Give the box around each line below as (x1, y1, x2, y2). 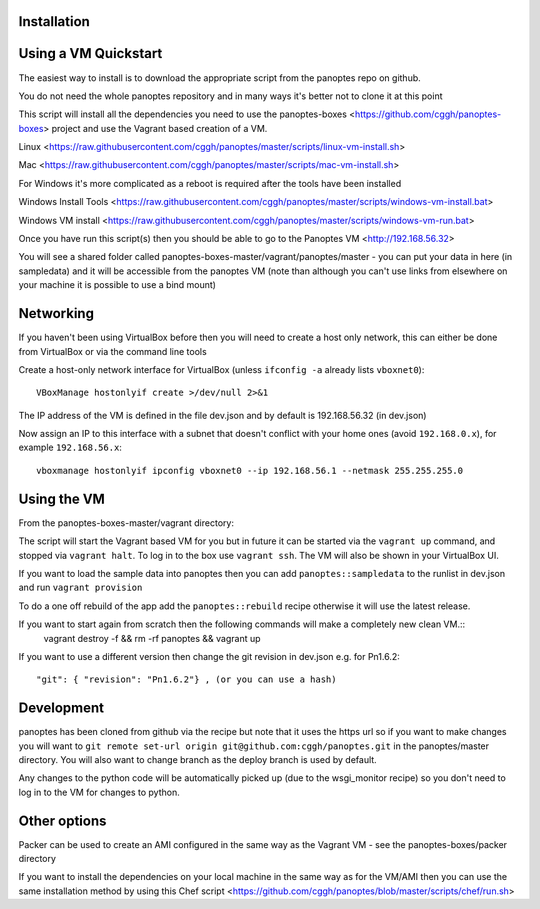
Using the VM (18, 490, 105, 507)
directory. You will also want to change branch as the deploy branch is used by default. (18, 753, 377, 765)
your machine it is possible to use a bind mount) (18, 279, 217, 291)
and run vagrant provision (18, 581, 143, 594)
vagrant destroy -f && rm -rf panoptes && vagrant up (43, 632, 261, 644)
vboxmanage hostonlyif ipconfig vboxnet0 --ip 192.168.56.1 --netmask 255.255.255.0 (36, 465, 464, 476)
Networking (18, 305, 95, 322)
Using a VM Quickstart (18, 45, 163, 62)
